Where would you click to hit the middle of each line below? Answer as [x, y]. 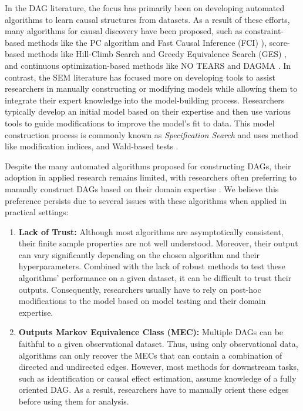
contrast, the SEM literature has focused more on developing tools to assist [140, 77]
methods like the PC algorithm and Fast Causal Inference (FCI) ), [147, 42]
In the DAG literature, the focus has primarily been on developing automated [145, 8]
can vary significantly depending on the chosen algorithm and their [139, 254]
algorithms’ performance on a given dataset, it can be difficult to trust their [155, 278]
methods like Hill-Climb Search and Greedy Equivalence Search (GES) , [157, 54]
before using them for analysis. [74, 401]
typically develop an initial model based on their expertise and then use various [148, 111]
